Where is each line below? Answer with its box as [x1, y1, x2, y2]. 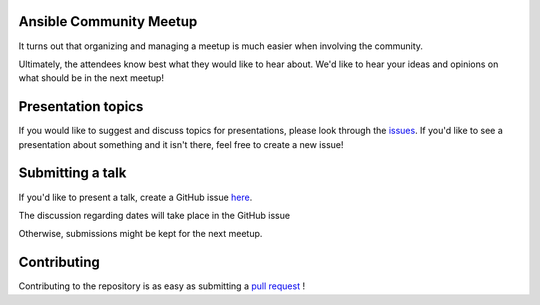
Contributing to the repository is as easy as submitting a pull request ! [18, 280, 305, 292]
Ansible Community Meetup [18, 13, 198, 30]
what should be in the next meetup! [18, 72, 165, 84]
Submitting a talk [18, 165, 127, 182]
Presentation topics [18, 98, 144, 115]
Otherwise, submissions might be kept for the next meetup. [18, 228, 263, 240]
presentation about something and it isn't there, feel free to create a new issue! [18, 138, 344, 150]
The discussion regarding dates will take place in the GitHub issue [18, 209, 290, 221]
